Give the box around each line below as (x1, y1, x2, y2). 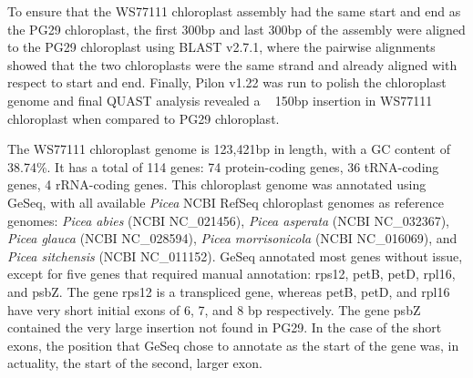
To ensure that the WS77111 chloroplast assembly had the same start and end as (7, 2, 461, 20)
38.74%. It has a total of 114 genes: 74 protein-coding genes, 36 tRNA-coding (7, 157, 439, 176)
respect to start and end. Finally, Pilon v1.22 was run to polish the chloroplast (7, 73, 447, 92)
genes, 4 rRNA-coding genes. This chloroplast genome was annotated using (7, 175, 427, 194)
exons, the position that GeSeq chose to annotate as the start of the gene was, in (7, 335, 459, 354)
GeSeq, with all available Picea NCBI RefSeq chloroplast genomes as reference (7, 192, 444, 211)
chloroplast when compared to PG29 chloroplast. (7, 108, 280, 128)
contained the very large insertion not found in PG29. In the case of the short (7, 318, 442, 337)
